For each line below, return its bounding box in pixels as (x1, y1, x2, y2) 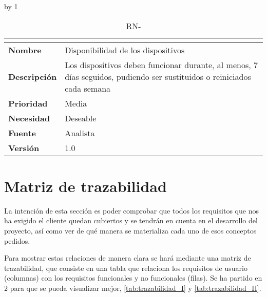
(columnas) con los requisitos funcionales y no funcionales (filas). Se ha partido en (4, 272, 262, 283)
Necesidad (8, 112, 50, 124)
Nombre (8, 44, 42, 56)
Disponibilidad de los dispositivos (65, 44, 185, 56)
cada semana (65, 82, 111, 94)
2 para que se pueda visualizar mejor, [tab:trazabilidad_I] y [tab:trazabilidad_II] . (4, 282, 261, 293)
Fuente (8, 126, 36, 139)
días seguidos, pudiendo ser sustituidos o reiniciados (65, 70, 251, 82)
